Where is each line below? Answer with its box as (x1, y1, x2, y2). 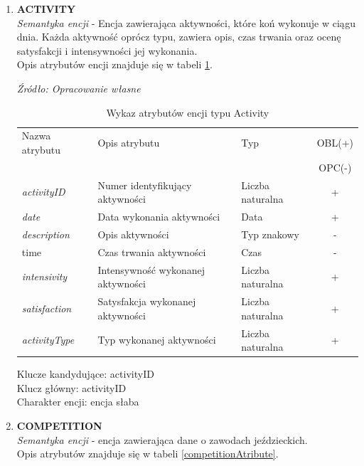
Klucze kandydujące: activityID (16, 366, 154, 381)
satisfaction (21, 300, 72, 315)
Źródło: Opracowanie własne (16, 80, 141, 95)
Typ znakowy (241, 226, 299, 241)
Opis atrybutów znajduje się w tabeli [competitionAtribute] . (16, 446, 279, 461)
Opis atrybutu (97, 135, 160, 150)
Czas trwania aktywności (97, 244, 206, 259)
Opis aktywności (97, 226, 169, 241)
